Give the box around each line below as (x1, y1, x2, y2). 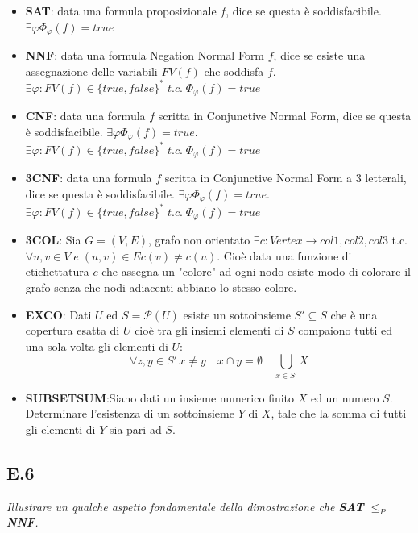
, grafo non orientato (148, 231, 250, 248)
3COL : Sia (25, 231, 81, 248)
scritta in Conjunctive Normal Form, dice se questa (158, 107, 412, 124)
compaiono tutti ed (298, 322, 392, 339)
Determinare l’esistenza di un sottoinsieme (25, 405, 234, 422)
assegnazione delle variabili (25, 62, 158, 79)
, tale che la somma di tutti (271, 405, 407, 422)
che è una (330, 306, 378, 323)
